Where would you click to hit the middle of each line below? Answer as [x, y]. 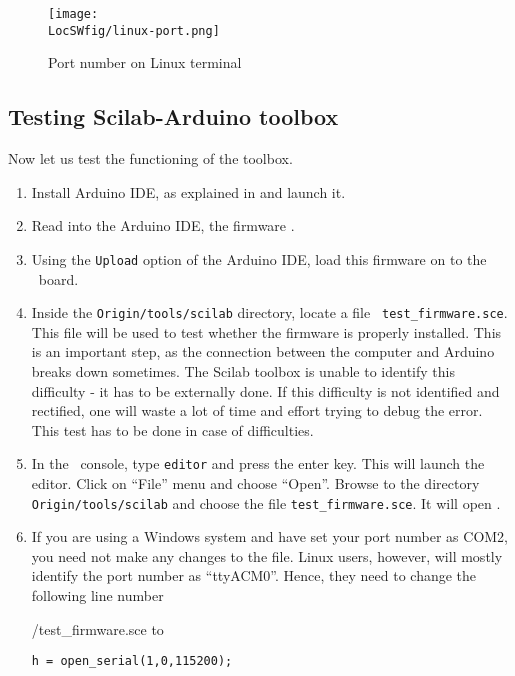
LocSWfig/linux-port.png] [134, 30]
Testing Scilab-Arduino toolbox [173, 116]
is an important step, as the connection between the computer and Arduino [263, 351]
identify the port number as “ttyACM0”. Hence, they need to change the [254, 575]
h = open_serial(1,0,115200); [132, 661]
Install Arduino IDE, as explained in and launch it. [188, 191]
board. [58, 278]
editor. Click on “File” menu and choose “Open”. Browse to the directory [255, 483]
